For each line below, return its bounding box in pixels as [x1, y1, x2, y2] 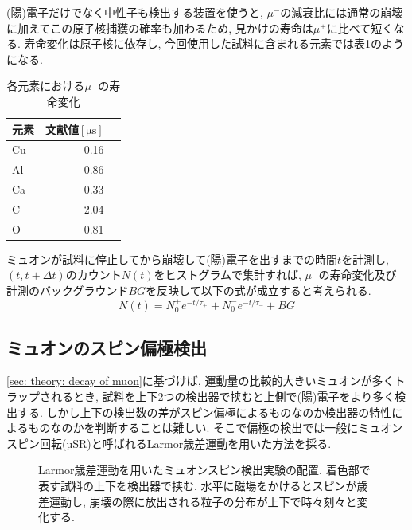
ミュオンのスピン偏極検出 [6, 335, 207, 359]
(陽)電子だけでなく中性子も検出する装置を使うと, [6, 4, 263, 20]
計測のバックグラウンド [6, 282, 129, 299]
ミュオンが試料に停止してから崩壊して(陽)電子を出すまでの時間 [6, 250, 338, 267]
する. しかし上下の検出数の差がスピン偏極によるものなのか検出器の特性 [17, 403, 392, 420]
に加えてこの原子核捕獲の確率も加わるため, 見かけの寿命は [6, 19, 313, 36]
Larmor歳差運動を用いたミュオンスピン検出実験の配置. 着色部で [38, 461, 371, 478]
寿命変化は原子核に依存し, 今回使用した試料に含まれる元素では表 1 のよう [24, 35, 405, 52]
